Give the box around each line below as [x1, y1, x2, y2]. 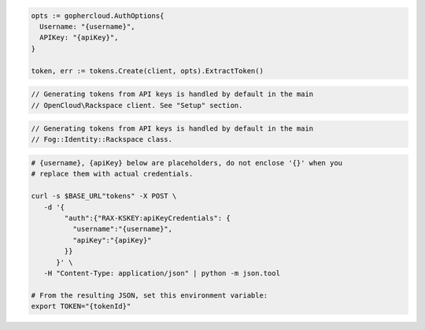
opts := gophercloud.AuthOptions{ [31, 11, 164, 20]
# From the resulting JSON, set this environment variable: [31, 291, 268, 299]
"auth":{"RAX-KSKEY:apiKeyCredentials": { [64, 213, 231, 223]
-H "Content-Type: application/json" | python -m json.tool [43, 269, 281, 277]
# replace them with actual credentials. [31, 169, 194, 179]
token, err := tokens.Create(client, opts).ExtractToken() [31, 66, 264, 75]
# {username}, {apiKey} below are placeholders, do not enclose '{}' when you [31, 158, 342, 168]
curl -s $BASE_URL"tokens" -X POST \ [31, 191, 177, 201]
